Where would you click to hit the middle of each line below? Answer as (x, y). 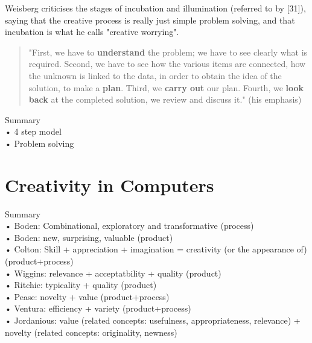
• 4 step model (33, 131)
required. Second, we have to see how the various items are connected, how (167, 64)
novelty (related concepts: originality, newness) (91, 332)
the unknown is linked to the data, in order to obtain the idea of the (155, 75)
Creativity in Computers (110, 184)
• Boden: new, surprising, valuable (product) (89, 237)
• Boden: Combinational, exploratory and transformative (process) (129, 226)
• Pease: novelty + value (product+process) (87, 296)
